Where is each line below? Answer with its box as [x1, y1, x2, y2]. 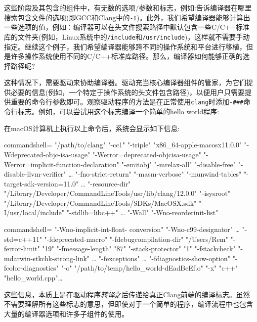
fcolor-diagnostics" [4, 263, 59, 273]
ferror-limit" [4, 243, 40, 254]
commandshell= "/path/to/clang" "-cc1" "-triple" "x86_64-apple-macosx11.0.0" [4, 139, 242, 150]
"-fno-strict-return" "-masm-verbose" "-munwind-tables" [75, 169, 242, 179]
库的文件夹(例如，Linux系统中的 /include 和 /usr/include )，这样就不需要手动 [4, 31, 250, 42]
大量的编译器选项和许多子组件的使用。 [4, 308, 128, 319]
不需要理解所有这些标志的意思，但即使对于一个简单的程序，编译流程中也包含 [4, 299, 253, 309]
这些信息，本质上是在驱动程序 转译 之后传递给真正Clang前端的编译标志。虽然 [4, 289, 250, 299]
